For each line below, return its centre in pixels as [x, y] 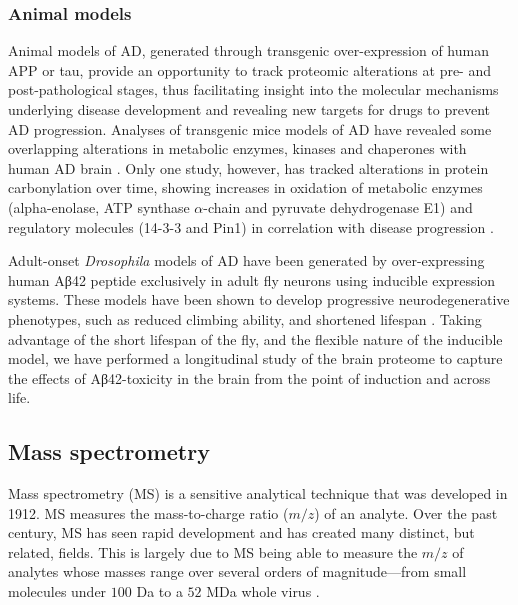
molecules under [57, 591]
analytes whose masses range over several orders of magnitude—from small [237, 571]
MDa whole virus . [263, 591]
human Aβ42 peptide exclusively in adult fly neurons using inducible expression [252, 279]
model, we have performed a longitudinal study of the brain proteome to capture [255, 358]
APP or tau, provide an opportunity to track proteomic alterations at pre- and [250, 69]
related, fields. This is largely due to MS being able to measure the [213, 551]
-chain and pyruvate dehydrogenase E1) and [338, 206]
